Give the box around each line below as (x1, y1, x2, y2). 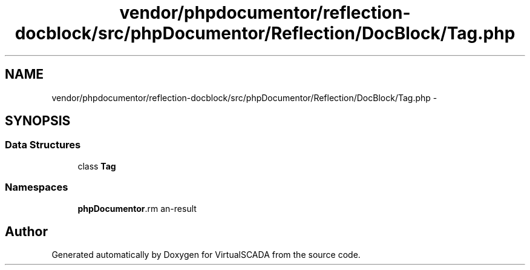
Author (5, 223, 48, 239)
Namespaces (5, 181, 68, 194)
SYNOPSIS (5, 113, 71, 129)
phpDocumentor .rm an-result (77, 203, 197, 214)
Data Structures (5, 139, 81, 151)
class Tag (77, 160, 116, 171)
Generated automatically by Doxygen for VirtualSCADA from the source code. (51, 249, 361, 260)
